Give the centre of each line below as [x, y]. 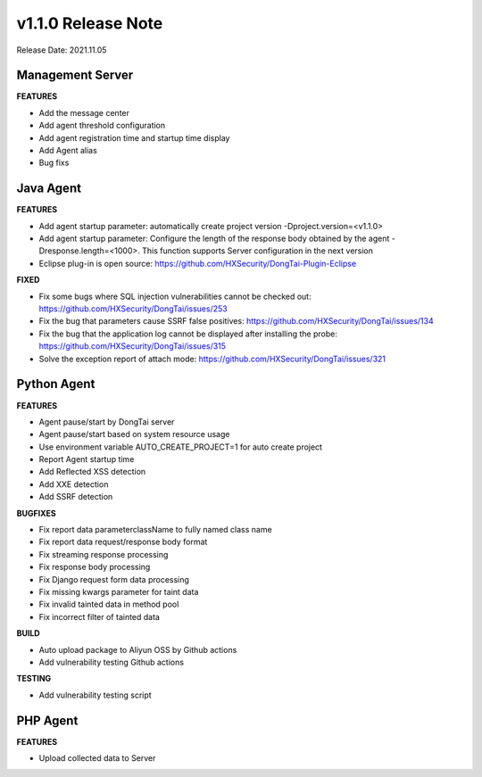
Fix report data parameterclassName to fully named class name [155, 530]
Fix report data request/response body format [123, 542]
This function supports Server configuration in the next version [258, 251]
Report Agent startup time [87, 459]
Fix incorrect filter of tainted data [100, 616]
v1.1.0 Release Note [90, 23]
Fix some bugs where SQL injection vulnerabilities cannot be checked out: [175, 296]
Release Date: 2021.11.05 [62, 50]
